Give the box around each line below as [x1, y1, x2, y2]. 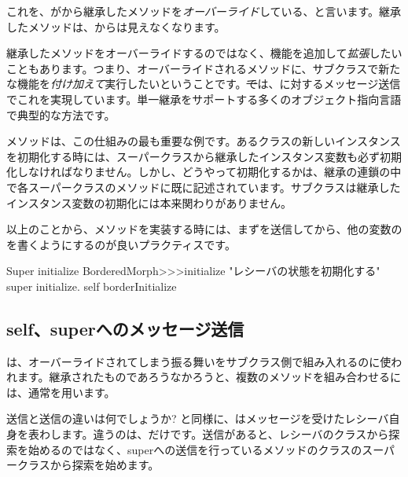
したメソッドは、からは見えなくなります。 [6, 18, 226, 35]
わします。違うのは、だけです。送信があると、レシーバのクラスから [39, 426, 389, 442]
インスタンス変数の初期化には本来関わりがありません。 [6, 194, 292, 211]
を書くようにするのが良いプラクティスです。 [6, 236, 236, 252]
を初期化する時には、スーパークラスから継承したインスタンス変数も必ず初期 [6, 148, 402, 164]
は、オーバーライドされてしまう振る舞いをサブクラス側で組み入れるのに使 [6, 353, 391, 369]
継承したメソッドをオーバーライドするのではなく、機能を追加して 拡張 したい [6, 45, 402, 61]
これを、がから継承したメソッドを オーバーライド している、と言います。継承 [6, 3, 402, 19]
